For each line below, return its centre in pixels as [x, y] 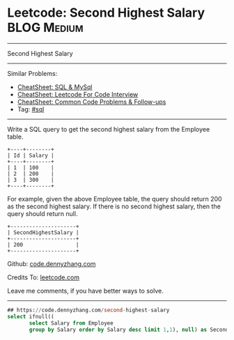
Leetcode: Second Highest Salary [106, 13]
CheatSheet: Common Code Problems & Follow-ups [92, 102]
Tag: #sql [31, 109]
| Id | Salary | [31, 155]
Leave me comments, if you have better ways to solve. [85, 291]
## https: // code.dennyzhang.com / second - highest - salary [88, 310]
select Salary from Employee [71, 323]
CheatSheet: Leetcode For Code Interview [78, 94]
